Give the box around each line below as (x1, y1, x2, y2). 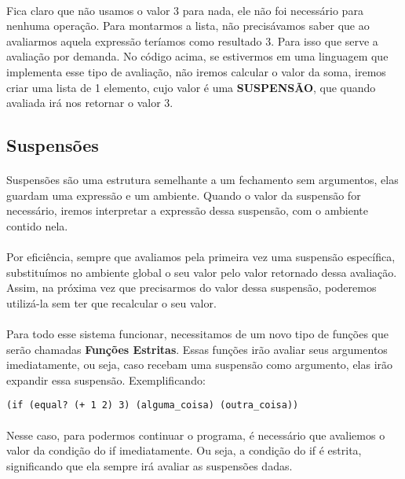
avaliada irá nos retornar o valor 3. (6, 94, 173, 111)
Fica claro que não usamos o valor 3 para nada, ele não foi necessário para (6, 2, 363, 18)
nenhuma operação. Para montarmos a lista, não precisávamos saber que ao (6, 17, 370, 34)
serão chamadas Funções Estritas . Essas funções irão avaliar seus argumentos (6, 341, 388, 357)
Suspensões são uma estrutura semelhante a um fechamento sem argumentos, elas (6, 171, 399, 188)
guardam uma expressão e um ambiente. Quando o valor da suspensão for (6, 186, 361, 203)
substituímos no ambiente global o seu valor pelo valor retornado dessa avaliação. (6, 263, 397, 280)
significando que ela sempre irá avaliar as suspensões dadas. (6, 457, 293, 473)
